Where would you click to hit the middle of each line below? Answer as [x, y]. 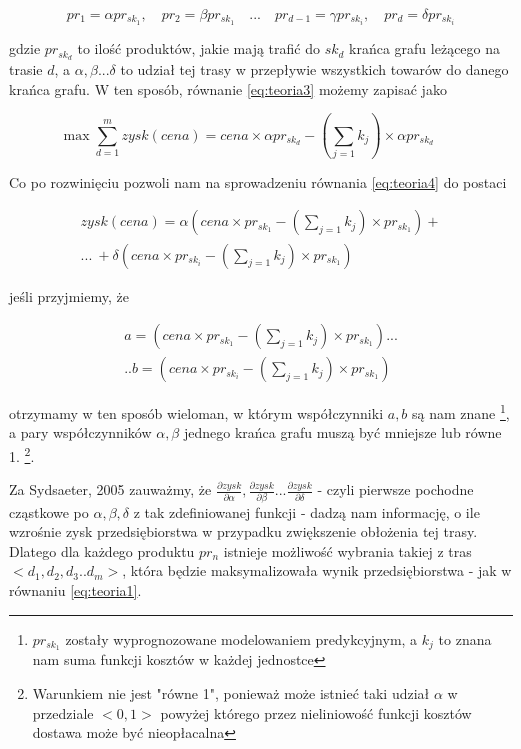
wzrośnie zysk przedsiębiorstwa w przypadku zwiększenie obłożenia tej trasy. [243, 531]
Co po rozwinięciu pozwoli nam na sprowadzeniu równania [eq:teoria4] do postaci [258, 181]
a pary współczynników [80, 432]
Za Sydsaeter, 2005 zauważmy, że [110, 489]
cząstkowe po [49, 511]
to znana [465, 638]
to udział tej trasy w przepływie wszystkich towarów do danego [314, 68]
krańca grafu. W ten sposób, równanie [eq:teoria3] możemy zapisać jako [228, 88]
